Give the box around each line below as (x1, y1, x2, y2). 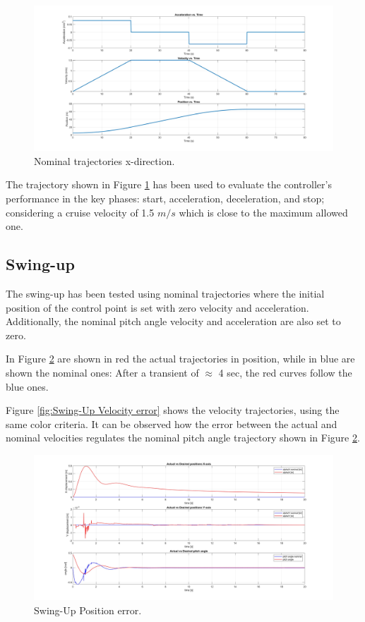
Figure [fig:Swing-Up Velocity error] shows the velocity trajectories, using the (6, 403, 340, 417)
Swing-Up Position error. (34, 602, 142, 617)
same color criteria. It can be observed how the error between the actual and (6, 416, 337, 431)
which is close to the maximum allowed (179, 205, 348, 219)
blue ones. (6, 379, 49, 394)
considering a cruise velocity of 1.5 (6, 205, 155, 219)
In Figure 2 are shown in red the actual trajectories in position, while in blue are (6, 351, 355, 366)
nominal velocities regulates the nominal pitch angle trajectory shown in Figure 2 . (6, 430, 360, 445)
